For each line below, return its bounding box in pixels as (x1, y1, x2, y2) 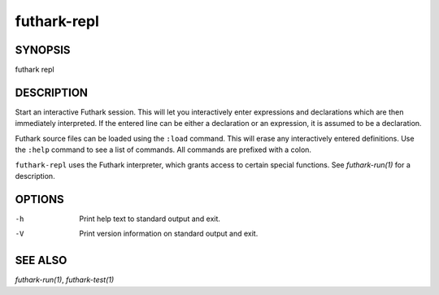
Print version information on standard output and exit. (79, 228, 259, 239)
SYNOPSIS (15, 43, 71, 57)
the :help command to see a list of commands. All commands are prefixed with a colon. (15, 145, 312, 154)
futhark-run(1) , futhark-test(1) (15, 275, 115, 284)
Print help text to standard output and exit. (79, 214, 221, 223)
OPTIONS (15, 192, 64, 206)
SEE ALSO (15, 254, 67, 267)
